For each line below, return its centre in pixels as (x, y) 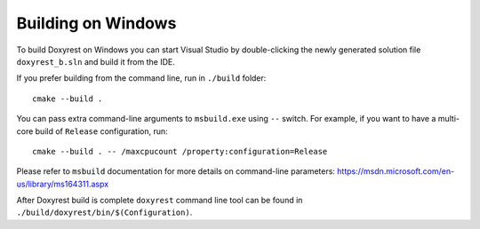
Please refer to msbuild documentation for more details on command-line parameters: (176, 171)
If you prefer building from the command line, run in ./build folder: (141, 78)
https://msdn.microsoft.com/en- (396, 171)
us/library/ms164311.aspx (63, 184)
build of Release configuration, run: (101, 131)
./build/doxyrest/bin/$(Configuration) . (104, 212)
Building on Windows (96, 23)
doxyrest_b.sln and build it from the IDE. (96, 61)
